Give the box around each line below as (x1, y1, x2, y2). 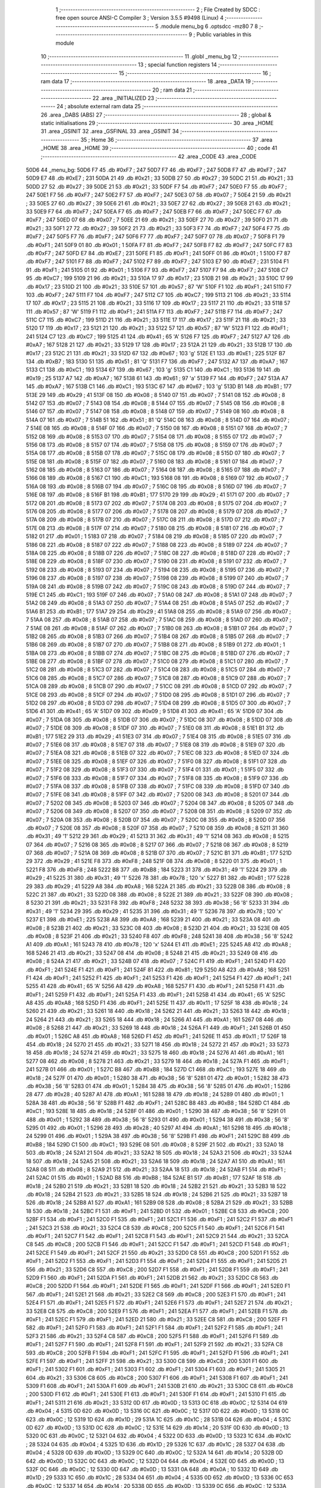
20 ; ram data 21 (152, 86, 193, 93)
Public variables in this (196, 31, 252, 38)
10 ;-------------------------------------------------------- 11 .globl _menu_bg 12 (40, 52, 238, 60)
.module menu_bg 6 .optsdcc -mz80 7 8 (159, 23, 259, 30)
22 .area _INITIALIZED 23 (92, 94, 155, 101)
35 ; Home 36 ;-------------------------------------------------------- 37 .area (80, 136, 273, 143)
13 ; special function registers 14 (137, 61, 217, 68)
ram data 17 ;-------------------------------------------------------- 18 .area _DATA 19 (40, 78, 251, 85)
